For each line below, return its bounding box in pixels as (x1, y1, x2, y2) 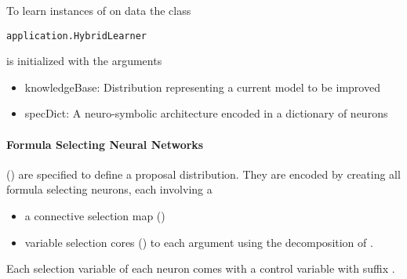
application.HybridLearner (6, 30, 147, 42)
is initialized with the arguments (6, 53, 162, 69)
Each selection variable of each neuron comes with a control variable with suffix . (6, 260, 395, 277)
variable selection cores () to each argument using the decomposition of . (24, 234, 373, 250)
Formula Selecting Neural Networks (6, 136, 204, 152)
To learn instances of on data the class (6, 2, 191, 18)
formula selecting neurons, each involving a (6, 181, 213, 197)
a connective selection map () (24, 208, 165, 224)
